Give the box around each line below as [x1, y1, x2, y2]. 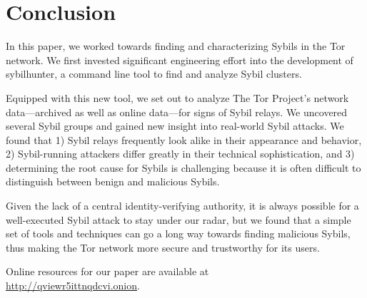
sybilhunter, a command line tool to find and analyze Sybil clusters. [6, 66, 302, 81]
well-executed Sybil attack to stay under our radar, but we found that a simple [6, 212, 351, 227]
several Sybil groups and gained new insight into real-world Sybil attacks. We [6, 118, 344, 133]
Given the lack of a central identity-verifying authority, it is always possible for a [6, 198, 359, 213]
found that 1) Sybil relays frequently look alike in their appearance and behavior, [6, 132, 362, 147]
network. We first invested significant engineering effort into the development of [6, 52, 353, 67]
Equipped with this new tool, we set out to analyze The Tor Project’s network [6, 90, 349, 105]
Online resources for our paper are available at [6, 264, 209, 279]
